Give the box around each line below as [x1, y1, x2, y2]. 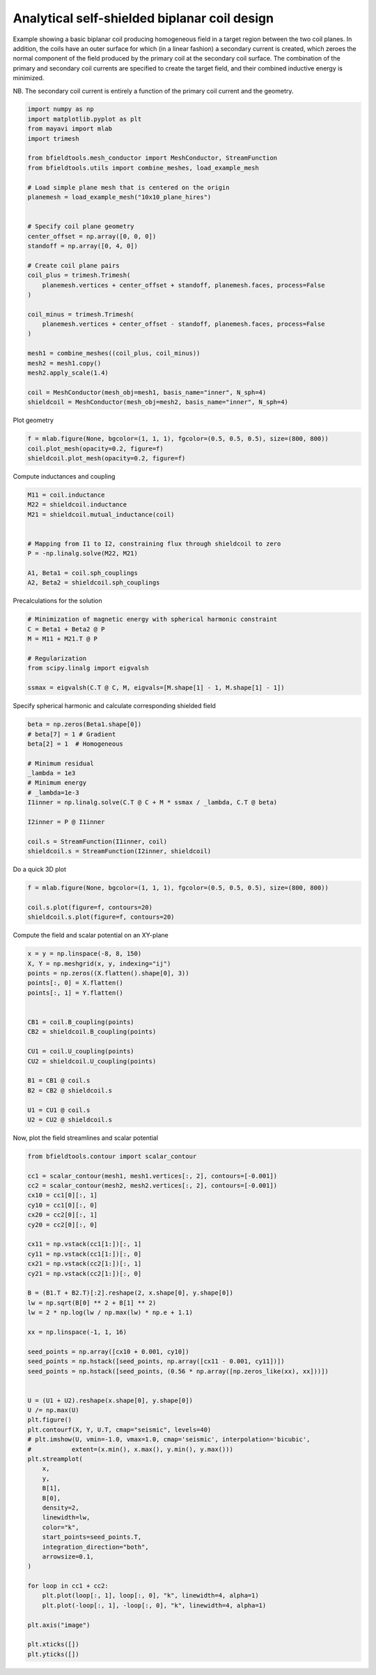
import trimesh [27, 135, 79, 142]
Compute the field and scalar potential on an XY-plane [13, 931, 169, 940]
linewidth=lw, [42, 1514, 91, 1522]
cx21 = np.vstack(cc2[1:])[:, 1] [27, 1260, 142, 1268]
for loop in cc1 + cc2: [27, 1582, 109, 1590]
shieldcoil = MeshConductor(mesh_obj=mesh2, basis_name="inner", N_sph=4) [27, 398, 289, 406]
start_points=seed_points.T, [42, 1533, 142, 1541]
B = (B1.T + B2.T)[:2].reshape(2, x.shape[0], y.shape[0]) [27, 1289, 233, 1297]
